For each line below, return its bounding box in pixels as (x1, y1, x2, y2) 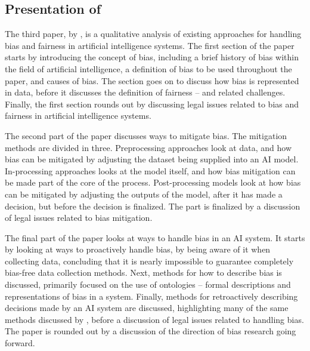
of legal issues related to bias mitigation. (5, 211, 153, 224)
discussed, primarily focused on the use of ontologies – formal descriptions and (5, 278, 291, 291)
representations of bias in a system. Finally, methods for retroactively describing (5, 290, 298, 302)
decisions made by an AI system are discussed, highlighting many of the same (5, 301, 289, 314)
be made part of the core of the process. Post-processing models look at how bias (5, 176, 301, 189)
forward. (5, 337, 35, 349)
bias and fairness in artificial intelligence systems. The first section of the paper (5, 39, 294, 51)
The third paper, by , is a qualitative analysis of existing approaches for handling (5, 27, 302, 40)
